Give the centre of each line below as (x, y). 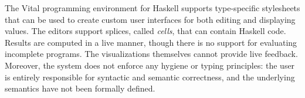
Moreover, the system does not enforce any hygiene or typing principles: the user (150, 65)
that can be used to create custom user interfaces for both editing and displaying (150, 19)
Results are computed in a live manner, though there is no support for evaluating (151, 42)
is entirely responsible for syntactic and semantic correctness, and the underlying (150, 77)
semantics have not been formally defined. (80, 88)
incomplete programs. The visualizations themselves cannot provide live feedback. (151, 54)
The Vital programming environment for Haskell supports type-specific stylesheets (152, 8)
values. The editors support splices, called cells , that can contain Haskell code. (145, 31)
